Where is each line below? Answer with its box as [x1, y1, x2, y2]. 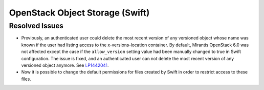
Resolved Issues [9, 21, 64, 30]
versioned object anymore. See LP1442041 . [21, 62, 109, 68]
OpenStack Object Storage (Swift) [9, 7, 150, 18]
